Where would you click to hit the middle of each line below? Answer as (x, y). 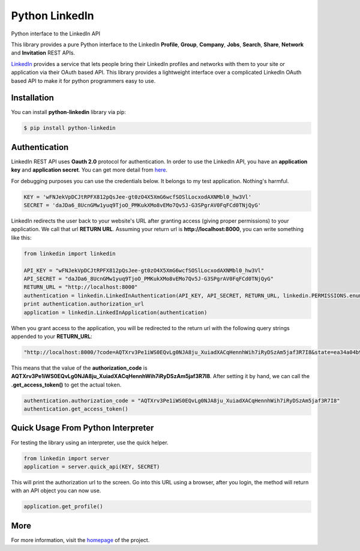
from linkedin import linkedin (70, 253)
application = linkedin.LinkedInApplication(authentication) (115, 312)
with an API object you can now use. (56, 491)
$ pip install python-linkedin (70, 128)
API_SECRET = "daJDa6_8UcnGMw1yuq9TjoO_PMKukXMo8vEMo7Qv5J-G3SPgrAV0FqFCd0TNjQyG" (149, 279)
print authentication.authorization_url (84, 304)
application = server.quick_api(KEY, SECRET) (92, 466)
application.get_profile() (63, 507)
